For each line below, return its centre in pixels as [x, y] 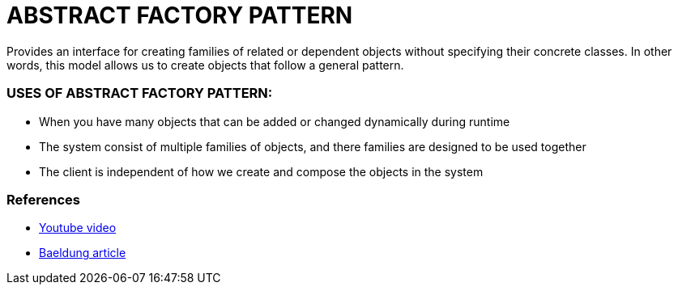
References [43, 199]
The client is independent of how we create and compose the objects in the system [261, 171]
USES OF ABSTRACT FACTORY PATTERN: [140, 93]
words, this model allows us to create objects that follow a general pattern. [205, 65]
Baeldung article [83, 253]
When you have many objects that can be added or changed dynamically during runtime [275, 121]
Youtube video [78, 228]
